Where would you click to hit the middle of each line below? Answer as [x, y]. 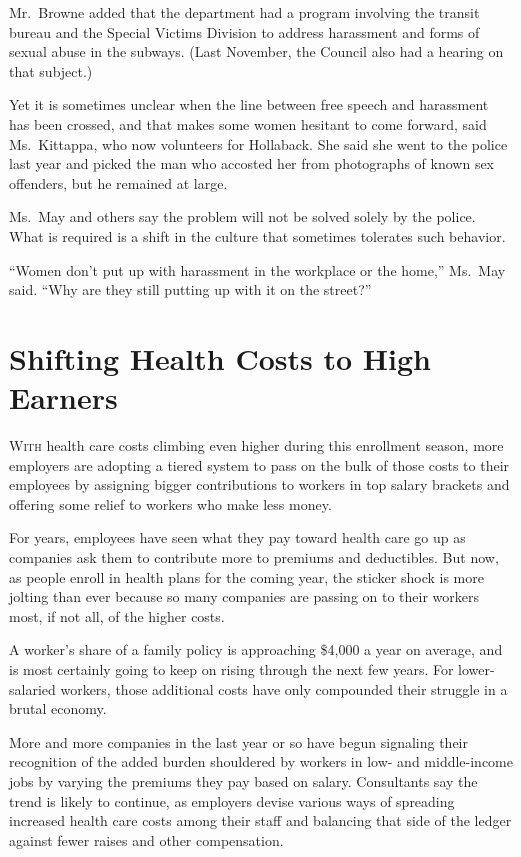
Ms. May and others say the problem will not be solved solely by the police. [242, 216]
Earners [63, 397]
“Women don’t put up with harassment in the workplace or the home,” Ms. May [257, 269]
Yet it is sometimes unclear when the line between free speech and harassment [249, 104]
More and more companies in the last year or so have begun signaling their [238, 741]
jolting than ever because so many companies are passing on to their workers [244, 596]
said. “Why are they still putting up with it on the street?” [190, 289]
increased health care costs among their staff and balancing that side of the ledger [260, 820]
